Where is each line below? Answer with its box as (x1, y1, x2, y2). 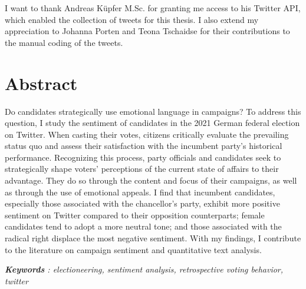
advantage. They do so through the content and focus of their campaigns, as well (5, 174, 297, 187)
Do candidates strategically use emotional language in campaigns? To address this (5, 105, 301, 117)
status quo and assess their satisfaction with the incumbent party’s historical (5, 139, 282, 152)
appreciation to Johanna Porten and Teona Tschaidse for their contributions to (5, 25, 290, 37)
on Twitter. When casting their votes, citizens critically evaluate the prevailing (5, 128, 289, 140)
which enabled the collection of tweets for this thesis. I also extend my (5, 13, 259, 25)
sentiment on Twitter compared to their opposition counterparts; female (5, 208, 265, 221)
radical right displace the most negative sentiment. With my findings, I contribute (5, 232, 301, 244)
